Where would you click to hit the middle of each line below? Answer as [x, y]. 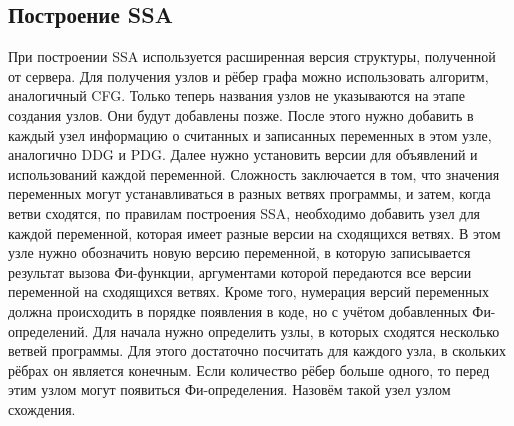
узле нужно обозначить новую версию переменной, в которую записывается [239, 252]
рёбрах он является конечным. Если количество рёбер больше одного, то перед [249, 369]
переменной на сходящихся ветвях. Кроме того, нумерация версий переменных [248, 291]
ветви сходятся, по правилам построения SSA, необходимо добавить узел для [244, 212]
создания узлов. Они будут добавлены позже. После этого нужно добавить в [241, 114]
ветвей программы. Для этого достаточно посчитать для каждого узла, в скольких [257, 350]
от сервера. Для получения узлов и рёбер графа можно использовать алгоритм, [248, 75]
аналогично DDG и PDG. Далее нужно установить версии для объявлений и [243, 154]
